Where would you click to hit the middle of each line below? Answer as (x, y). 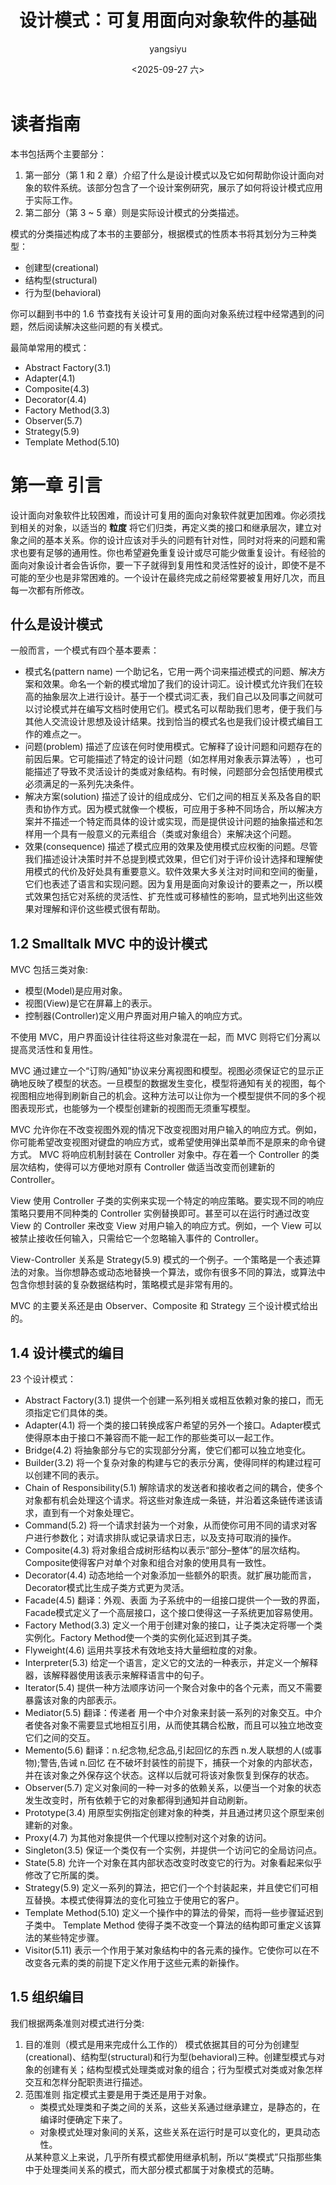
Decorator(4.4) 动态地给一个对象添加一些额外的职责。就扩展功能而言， (170, 1575)
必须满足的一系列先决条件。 (82, 784)
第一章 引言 (56, 485)
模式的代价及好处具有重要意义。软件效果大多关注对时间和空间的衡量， (178, 872)
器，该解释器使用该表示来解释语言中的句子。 (117, 1675)
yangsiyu (168, 48)
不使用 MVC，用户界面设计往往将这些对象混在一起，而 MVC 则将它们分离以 (165, 1037)
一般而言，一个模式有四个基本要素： (85, 650)
